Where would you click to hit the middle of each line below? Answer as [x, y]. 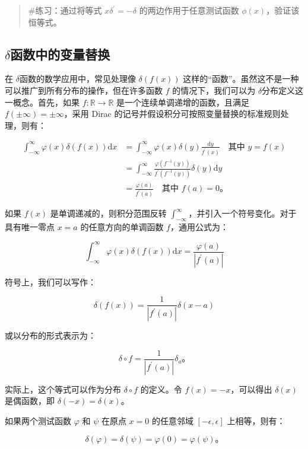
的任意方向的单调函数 [122, 227]
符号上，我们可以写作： [50, 281]
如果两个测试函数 [38, 420]
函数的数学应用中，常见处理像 [77, 79]
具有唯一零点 [30, 227]
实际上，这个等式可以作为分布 [63, 389]
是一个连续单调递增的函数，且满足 [183, 102]
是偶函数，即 [30, 401]
